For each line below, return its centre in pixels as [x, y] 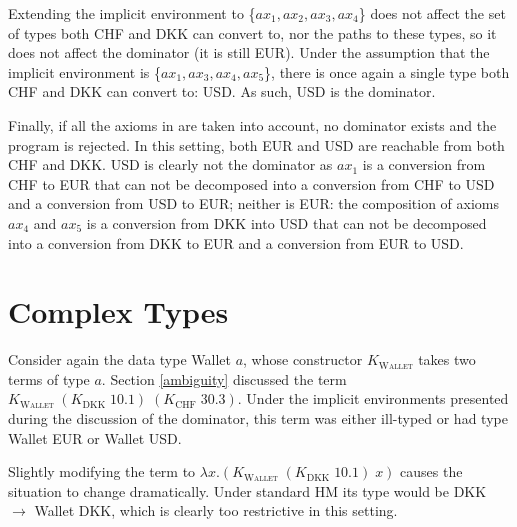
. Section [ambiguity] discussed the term [224, 378]
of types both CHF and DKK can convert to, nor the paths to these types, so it [252, 32]
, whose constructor [303, 359]
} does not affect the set [432, 13]
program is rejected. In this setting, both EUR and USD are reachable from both [256, 144]
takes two [447, 359]
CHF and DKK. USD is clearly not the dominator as [170, 164]
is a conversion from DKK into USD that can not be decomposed [286, 222]
